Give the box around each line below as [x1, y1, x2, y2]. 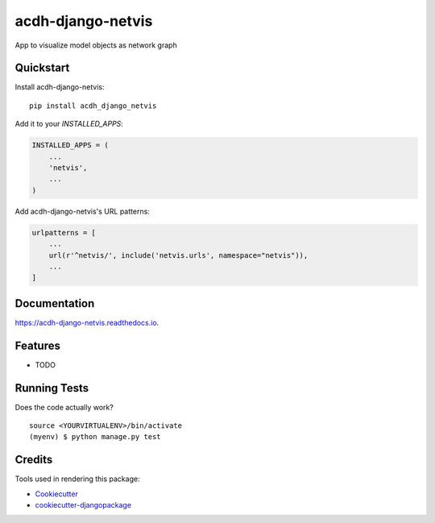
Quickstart [14, 61, 70, 75]
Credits [14, 453, 53, 467]
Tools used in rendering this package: [14, 474, 140, 484]
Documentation [14, 297, 95, 310]
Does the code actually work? [14, 402, 114, 412]
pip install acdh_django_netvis [29, 101, 157, 110]
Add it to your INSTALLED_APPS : [14, 119, 124, 129]
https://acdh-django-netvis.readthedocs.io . [14, 318, 159, 327]
